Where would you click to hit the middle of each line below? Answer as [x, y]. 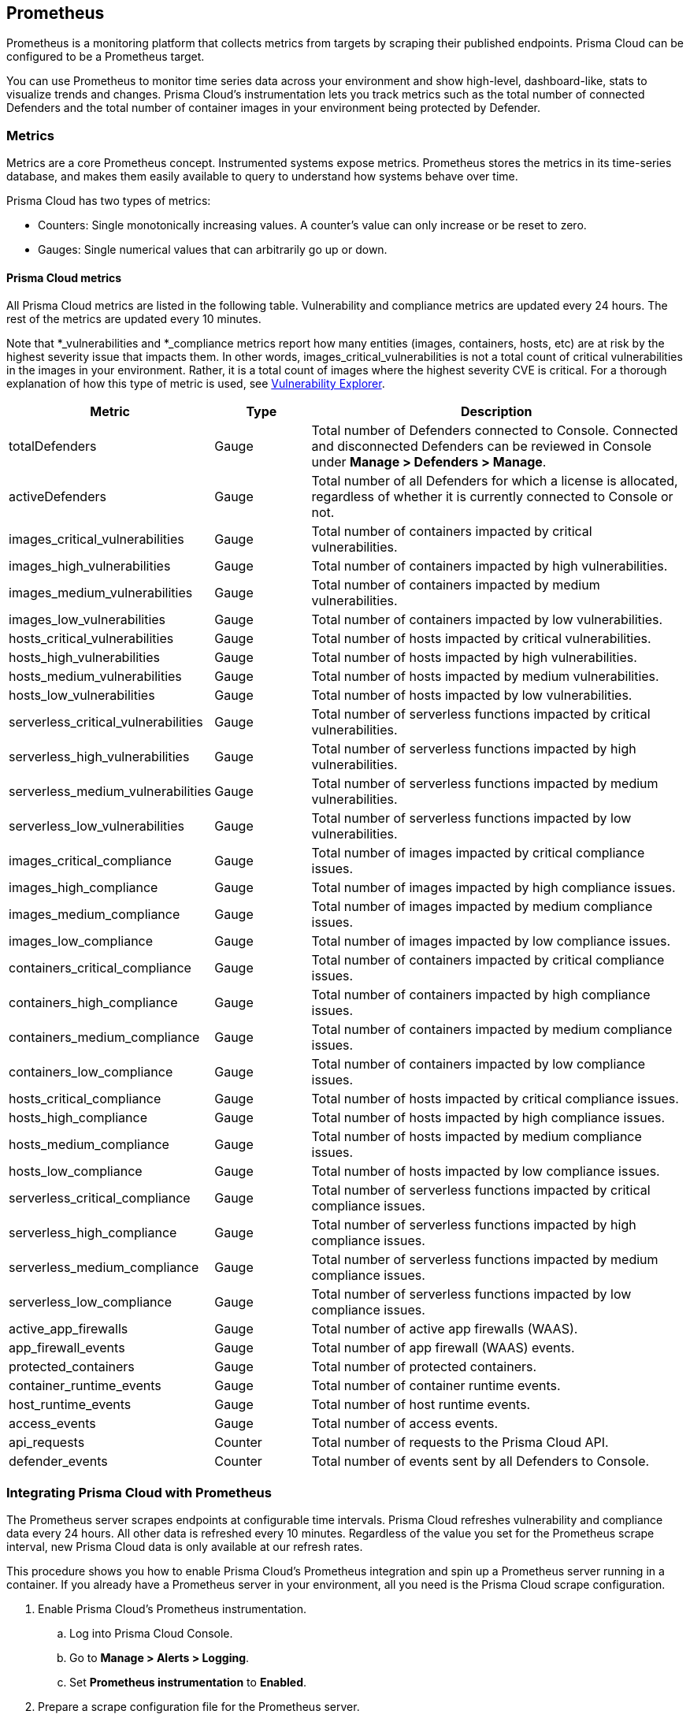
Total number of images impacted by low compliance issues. [491, 941]
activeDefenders [57, 497]
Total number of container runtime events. [436, 1386]
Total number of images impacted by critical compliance [478, 853]
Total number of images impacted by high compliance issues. [493, 888]
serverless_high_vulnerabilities [99, 757]
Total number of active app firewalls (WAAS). [445, 1329]
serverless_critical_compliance [100, 1198]
